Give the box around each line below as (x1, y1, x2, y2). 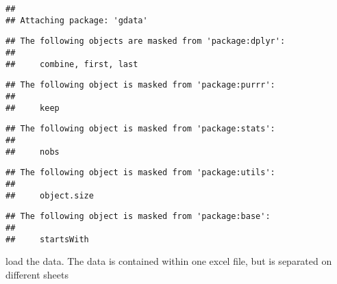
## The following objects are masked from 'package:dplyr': (5, 36, 286, 47)
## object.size (5, 190, 94, 201)
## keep (5, 103, 60, 113)
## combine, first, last (5, 59, 138, 69)
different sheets (5, 267, 68, 281)
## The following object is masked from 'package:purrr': (5, 80, 275, 90)
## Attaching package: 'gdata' (5, 15, 148, 25)
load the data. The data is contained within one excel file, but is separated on (5, 254, 332, 268)
